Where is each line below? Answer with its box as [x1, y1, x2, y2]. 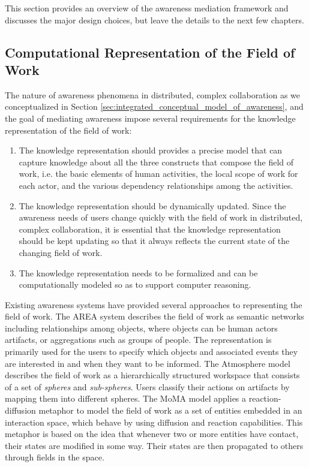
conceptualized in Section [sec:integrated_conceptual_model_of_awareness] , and [5, 100, 304, 113]
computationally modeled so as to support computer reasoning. [19, 278, 251, 291]
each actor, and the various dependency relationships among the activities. [19, 179, 293, 191]
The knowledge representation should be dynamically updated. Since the [19, 199, 286, 212]
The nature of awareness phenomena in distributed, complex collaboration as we [5, 88, 301, 101]
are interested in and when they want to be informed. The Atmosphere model [5, 357, 290, 369]
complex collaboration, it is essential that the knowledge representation [19, 222, 281, 235]
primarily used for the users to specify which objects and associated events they [5, 345, 298, 358]
